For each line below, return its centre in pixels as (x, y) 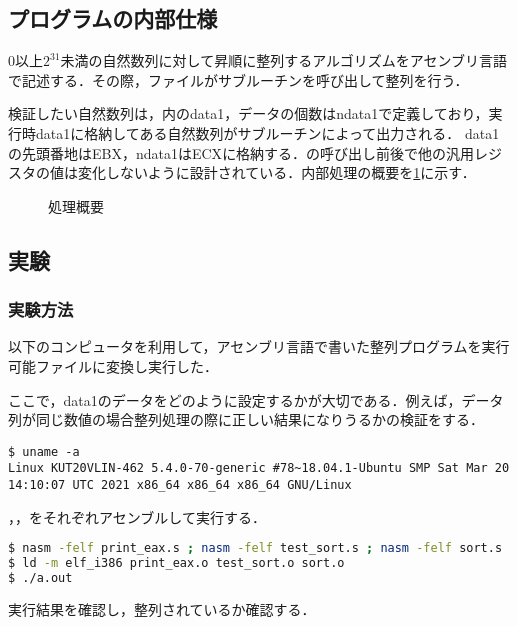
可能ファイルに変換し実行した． (113, 365)
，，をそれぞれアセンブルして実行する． (137, 516)
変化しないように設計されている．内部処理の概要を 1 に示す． (276, 172)
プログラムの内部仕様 (113, 18)
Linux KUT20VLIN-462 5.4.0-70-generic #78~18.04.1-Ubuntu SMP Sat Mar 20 (259, 468)
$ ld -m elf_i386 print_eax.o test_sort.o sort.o (176, 563)
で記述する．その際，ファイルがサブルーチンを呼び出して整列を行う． (238, 79)
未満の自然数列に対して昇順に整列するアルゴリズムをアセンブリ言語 (284, 60)
